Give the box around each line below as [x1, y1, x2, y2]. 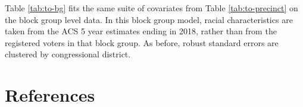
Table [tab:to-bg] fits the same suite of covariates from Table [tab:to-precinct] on [5, 2, 298, 14]
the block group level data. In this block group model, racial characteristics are [5, 13, 293, 25]
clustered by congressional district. [5, 48, 131, 60]
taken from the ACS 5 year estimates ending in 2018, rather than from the [5, 25, 277, 37]
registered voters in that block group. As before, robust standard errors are [5, 36, 279, 48]
